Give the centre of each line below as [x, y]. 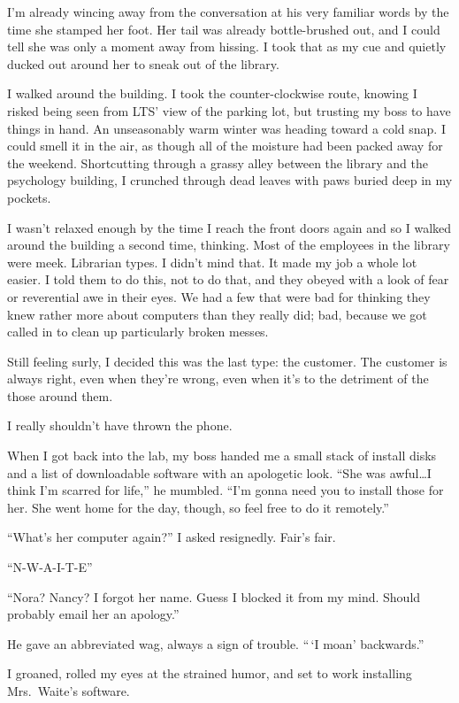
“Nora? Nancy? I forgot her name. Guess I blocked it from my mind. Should [214, 596]
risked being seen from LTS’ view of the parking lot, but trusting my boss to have [229, 110]
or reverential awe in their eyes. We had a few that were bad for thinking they [219, 296]
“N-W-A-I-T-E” [50, 567]
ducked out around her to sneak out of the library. [143, 63]
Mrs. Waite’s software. [69, 691]
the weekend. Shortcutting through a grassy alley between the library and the [218, 162]
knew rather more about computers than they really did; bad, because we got [217, 314]
